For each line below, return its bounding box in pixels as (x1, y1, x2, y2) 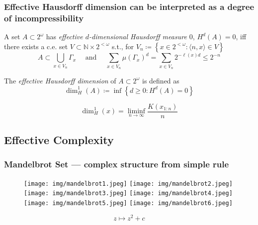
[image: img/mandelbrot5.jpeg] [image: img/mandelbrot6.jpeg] (24, 199, 233, 207)
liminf (127, 108, 146, 115)
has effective (46, 31, 83, 42)
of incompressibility (4, 11, 84, 24)
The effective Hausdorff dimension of (4, 75, 116, 85)
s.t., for (112, 41, 134, 51)
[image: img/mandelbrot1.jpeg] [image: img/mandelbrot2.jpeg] (24, 180, 233, 187)
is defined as (142, 75, 179, 85)
